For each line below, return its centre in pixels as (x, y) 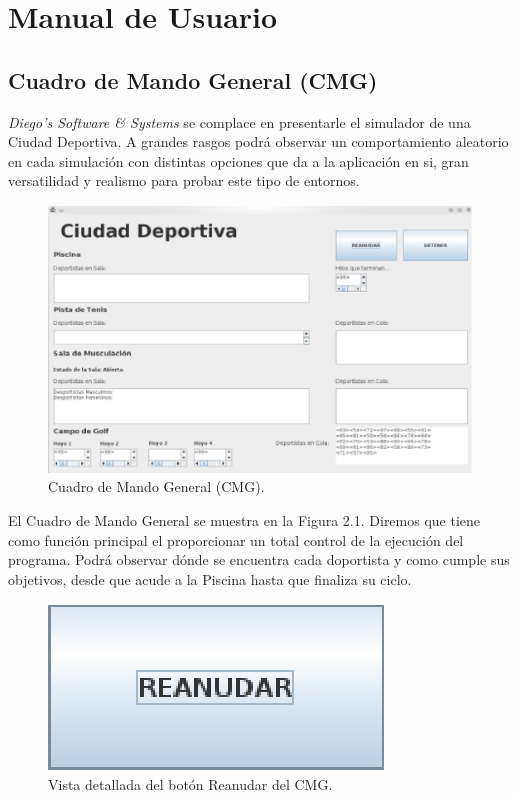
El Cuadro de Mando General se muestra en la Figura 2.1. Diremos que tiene (244, 520)
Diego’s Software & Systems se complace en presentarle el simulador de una (239, 121)
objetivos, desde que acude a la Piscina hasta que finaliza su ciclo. (210, 578)
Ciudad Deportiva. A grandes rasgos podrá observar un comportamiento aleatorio (258, 141)
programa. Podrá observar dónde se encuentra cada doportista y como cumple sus (259, 559)
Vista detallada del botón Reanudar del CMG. (190, 784)
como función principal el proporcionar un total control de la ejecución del (236, 539)
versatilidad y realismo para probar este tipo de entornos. (184, 180)
